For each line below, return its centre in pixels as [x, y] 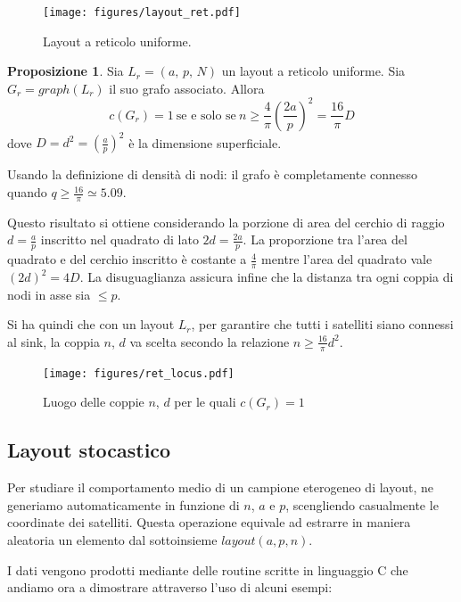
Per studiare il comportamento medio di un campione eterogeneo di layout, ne [220, 487]
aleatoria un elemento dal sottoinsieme [112, 539]
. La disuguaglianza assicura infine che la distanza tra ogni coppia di [267, 277]
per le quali [205, 402]
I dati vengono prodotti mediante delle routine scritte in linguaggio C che [208, 569]
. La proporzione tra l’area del [325, 239]
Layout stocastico [89, 450]
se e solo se [206, 115]
